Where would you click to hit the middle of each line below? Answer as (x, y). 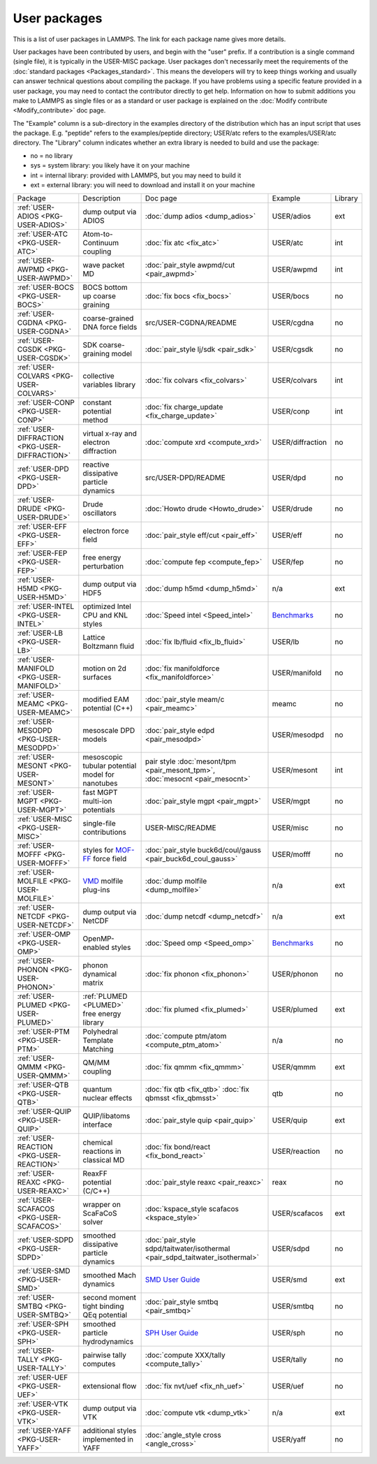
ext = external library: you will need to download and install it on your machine (143, 185)
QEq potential (105, 1315)
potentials (99, 810)
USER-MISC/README (180, 828)
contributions (105, 833)
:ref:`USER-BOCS (46, 288)
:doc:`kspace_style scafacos (192, 1209)
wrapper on (102, 1205)
